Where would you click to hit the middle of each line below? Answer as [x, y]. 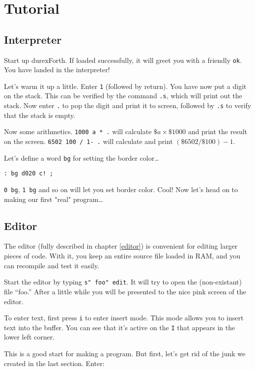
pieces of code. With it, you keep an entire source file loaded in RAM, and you [122, 256]
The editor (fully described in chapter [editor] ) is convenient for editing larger [121, 246]
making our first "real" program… [54, 199]
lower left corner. [29, 337]
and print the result [218, 131]
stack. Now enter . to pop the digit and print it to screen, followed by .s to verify [128, 105]
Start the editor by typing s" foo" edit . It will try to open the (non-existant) [123, 282]
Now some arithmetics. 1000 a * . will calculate [78, 131]
